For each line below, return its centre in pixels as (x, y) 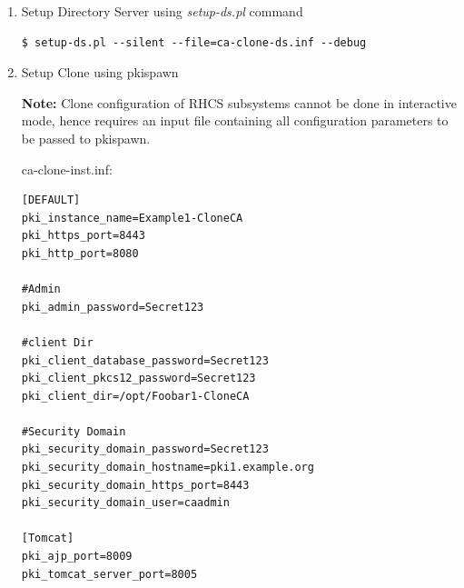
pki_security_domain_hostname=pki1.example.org (168, 468)
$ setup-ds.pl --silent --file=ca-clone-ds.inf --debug (194, 42)
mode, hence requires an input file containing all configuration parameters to (235, 120)
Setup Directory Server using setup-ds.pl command (162, 11)
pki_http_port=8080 (80, 253)
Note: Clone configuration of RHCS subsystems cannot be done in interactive (239, 102)
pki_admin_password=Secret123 (113, 307)
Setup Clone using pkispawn (100, 72)
